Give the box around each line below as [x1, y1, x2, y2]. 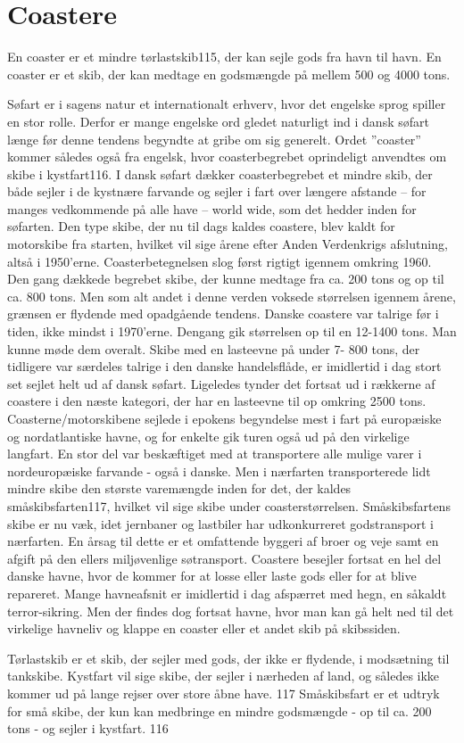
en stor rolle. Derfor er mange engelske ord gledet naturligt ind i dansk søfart [7, 111, 429, 130]
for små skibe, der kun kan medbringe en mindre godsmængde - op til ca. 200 [7, 701, 432, 720]
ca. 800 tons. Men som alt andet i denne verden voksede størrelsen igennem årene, [7, 286, 456, 305]
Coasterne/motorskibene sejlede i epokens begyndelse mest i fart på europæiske [7, 409, 442, 427]
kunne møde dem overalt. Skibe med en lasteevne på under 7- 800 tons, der [7, 339, 420, 358]
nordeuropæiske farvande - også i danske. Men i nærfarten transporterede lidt [7, 461, 431, 480]
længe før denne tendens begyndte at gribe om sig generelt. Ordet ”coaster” [7, 129, 421, 148]
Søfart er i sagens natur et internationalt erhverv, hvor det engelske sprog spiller [7, 95, 446, 113]
